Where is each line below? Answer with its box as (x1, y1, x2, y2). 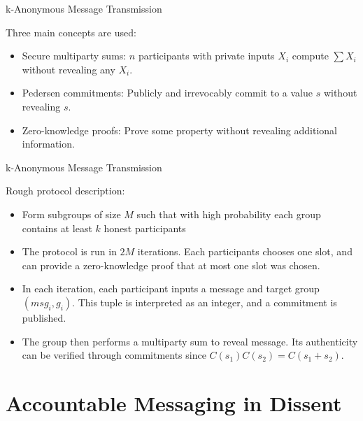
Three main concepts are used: (6, 24, 136, 39)
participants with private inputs (138, 48, 275, 63)
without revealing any (22, 62, 115, 76)
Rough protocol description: (6, 183, 125, 198)
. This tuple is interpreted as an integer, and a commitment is (72, 294, 337, 309)
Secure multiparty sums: (22, 48, 127, 63)
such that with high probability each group (136, 206, 321, 221)
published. (22, 310, 66, 324)
